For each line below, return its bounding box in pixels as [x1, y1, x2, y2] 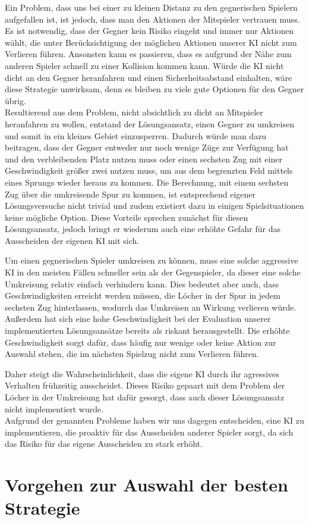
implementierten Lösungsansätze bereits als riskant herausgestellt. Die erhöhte [5, 324, 290, 337]
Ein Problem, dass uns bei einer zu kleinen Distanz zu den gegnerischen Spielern [5, 1, 298, 13]
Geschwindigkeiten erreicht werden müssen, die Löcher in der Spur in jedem [5, 289, 280, 302]
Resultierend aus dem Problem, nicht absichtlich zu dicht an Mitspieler [5, 106, 263, 118]
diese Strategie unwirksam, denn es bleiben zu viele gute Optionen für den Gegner [5, 83, 304, 95]
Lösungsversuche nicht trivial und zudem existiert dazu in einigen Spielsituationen [5, 199, 304, 212]
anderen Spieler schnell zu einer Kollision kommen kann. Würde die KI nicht [5, 59, 284, 71]
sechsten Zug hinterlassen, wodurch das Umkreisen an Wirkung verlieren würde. [5, 300, 297, 313]
